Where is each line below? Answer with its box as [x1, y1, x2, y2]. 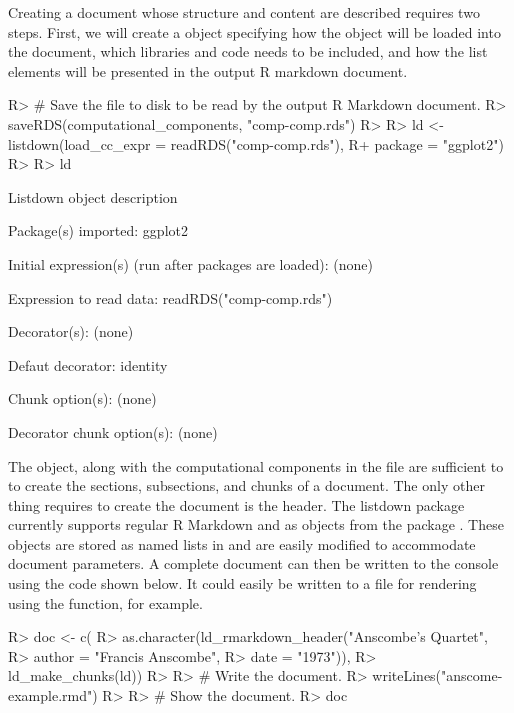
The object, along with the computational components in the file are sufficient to [8, 455, 504, 476]
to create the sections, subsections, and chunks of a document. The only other [8, 475, 485, 496]
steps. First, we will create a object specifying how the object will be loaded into [8, 21, 501, 42]
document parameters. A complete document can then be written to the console [8, 553, 499, 574]
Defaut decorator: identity [8, 354, 168, 375]
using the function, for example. [8, 592, 203, 613]
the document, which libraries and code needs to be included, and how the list [8, 41, 488, 62]
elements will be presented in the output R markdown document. [8, 60, 408, 81]
